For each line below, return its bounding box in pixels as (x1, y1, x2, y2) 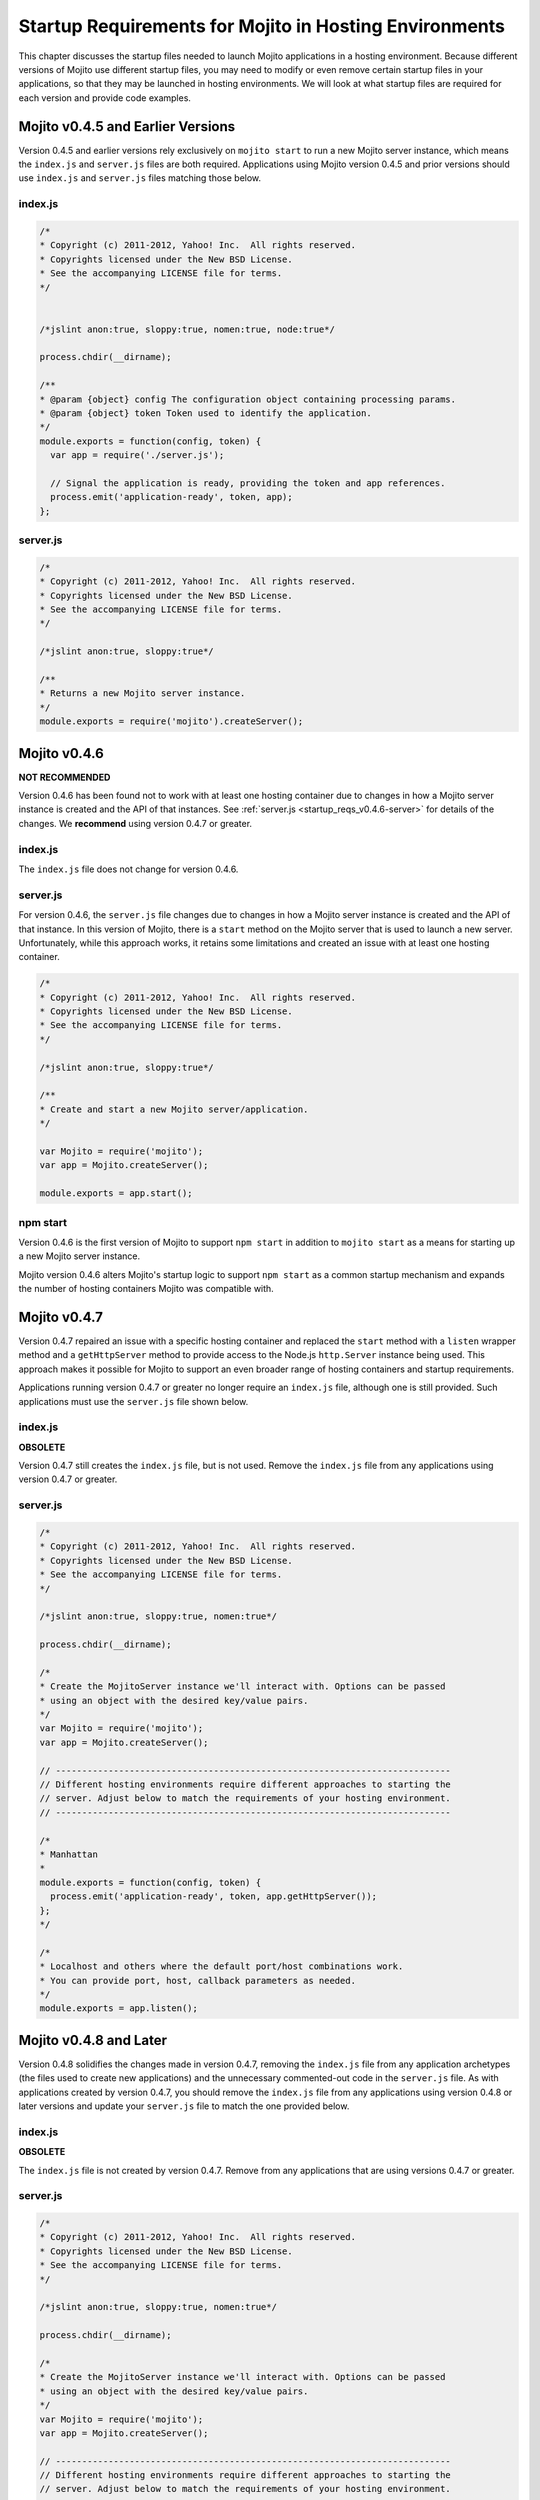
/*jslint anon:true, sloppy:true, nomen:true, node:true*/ (39, 323, 335, 335)
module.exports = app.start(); (39, 1188, 194, 1199)
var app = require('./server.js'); (50, 450, 225, 461)
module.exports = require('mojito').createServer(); (39, 716, 304, 727)
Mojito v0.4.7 (18, 1308, 104, 1325)
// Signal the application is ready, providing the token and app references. (50, 477, 446, 489)
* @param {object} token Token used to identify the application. (39, 408, 372, 419)
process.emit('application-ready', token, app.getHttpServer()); (50, 1891, 378, 1902)
